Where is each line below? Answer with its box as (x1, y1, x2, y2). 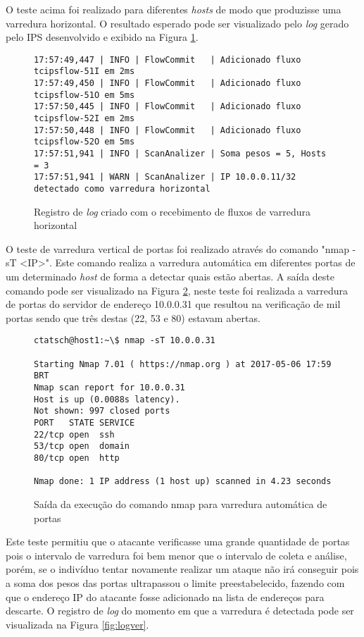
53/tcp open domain (34, 441, 130, 452)
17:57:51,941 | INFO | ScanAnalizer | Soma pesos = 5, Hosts (34, 149, 327, 159)
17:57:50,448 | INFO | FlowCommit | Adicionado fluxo (34, 125, 301, 135)
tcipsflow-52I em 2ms (34, 113, 135, 124)
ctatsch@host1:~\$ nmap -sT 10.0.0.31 (34, 335, 215, 346)
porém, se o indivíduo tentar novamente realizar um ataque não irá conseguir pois (6, 562, 359, 576)
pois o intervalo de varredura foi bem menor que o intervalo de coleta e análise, (6, 548, 347, 562)
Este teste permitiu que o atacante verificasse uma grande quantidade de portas (6, 534, 350, 549)
